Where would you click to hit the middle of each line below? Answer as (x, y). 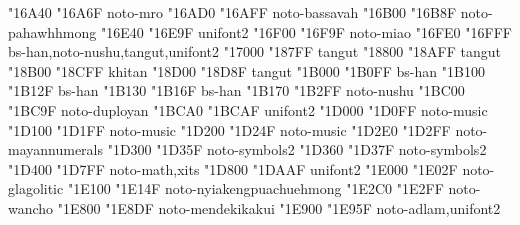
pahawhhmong (52, 31)
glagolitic (36, 188)
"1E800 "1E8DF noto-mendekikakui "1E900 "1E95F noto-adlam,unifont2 (279, 207)
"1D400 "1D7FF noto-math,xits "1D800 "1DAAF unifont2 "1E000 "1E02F (233, 168)
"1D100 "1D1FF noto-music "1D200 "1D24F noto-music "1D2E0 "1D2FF (229, 129)
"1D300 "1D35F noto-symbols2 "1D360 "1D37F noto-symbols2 (297, 149)
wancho (31, 207)
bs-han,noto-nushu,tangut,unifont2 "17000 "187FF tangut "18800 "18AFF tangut (255, 51)
